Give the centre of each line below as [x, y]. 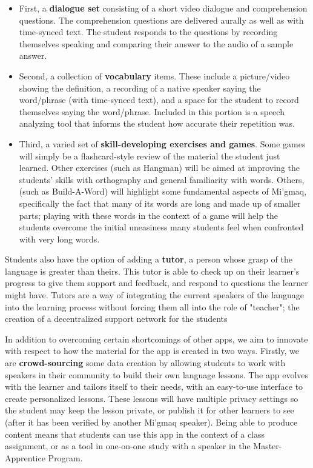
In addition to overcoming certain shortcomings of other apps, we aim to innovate [156, 339]
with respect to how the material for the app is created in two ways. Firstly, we [152, 351]
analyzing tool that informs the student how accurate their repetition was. [157, 123]
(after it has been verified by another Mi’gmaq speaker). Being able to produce [151, 422]
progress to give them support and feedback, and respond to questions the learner [156, 283]
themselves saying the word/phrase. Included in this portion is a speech [152, 111]
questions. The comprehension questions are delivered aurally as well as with [161, 20]
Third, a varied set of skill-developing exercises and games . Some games [162, 143]
